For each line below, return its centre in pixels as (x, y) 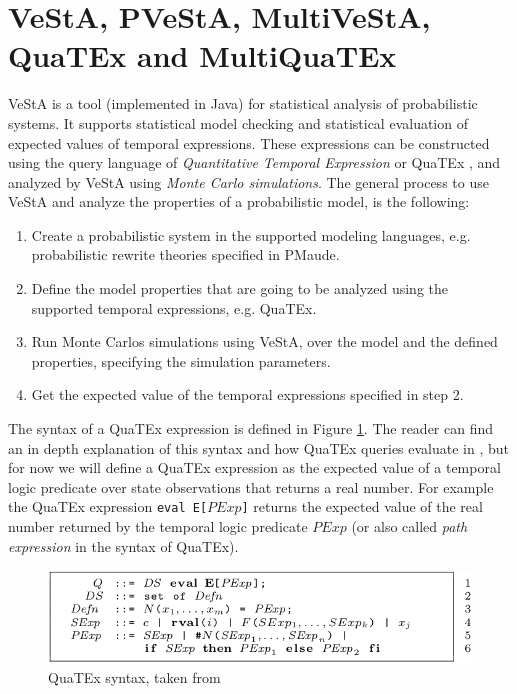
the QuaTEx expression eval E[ (108, 506)
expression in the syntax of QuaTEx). (123, 545)
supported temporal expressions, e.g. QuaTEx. (174, 307)
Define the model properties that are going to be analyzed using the (239, 288)
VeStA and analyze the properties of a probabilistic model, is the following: (239, 201)
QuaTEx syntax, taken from (134, 676)
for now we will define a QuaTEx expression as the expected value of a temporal (254, 467)
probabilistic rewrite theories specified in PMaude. (185, 254)
